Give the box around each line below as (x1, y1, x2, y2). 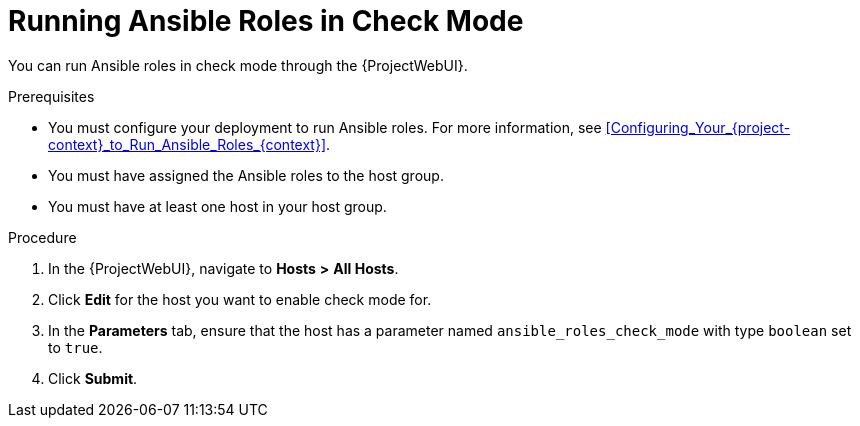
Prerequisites (8, 87, 95, 105)
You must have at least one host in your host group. (48, 197, 387, 215)
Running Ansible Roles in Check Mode (8, 4, 524, 38)
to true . (48, 338, 103, 356)
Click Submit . (48, 369, 138, 387)
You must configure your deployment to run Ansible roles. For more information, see (48, 118, 602, 136)
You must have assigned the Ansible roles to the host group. (48, 166, 444, 184)
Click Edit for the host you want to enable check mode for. (48, 290, 432, 308)
